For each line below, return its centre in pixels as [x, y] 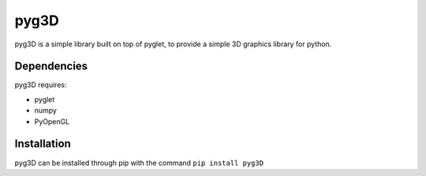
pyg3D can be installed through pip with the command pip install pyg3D [139, 163]
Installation [43, 144]
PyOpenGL [52, 121]
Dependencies [51, 66]
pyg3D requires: [41, 85]
